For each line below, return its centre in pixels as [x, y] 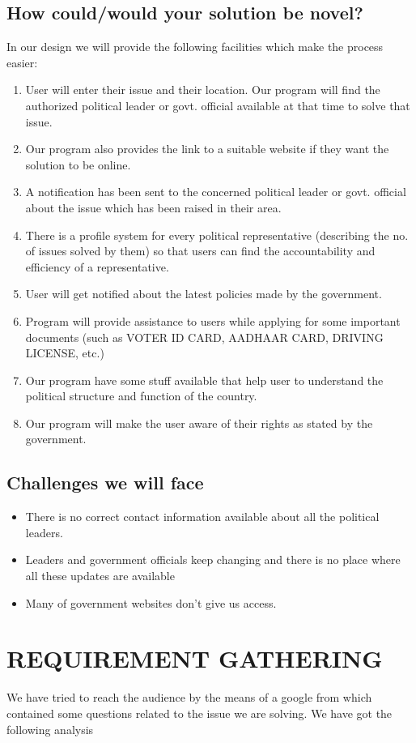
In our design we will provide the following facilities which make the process [195, 47]
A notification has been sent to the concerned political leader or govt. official [216, 192]
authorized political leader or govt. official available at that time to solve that [218, 105]
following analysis [50, 729]
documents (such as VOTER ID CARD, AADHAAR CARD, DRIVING [204, 337]
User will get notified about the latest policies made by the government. [204, 294]
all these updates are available [100, 576]
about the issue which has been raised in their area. [153, 207]
